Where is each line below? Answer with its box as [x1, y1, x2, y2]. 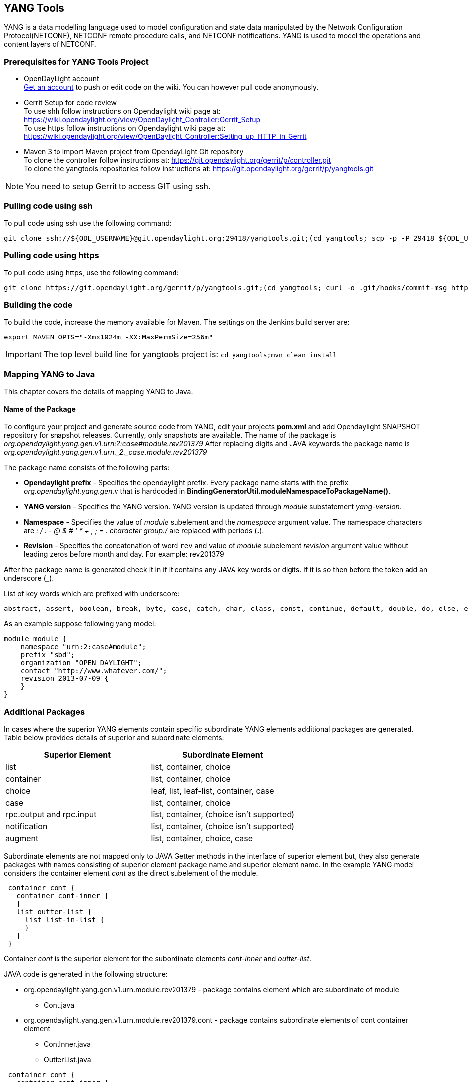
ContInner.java [44, 1040, 91, 1049]
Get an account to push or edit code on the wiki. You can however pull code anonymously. [24, 83, 319, 92]
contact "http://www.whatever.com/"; [20, 667, 167, 675]
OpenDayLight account [24, 74, 99, 83]
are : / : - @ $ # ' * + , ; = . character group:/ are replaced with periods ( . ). [24, 526, 264, 535]
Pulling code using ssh [4, 201, 93, 211]
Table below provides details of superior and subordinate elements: [4, 733, 224, 742]
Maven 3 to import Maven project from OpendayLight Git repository [24, 147, 244, 156]
